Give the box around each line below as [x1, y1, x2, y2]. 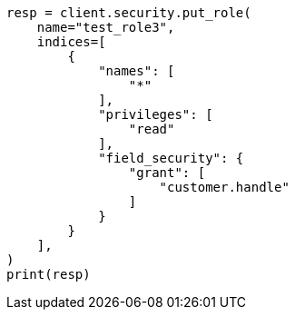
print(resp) [6, 267, 91, 282]
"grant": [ [128, 165, 206, 180]
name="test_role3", [36, 20, 175, 35]
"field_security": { [98, 151, 244, 165]
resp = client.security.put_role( [6, 5, 251, 20]
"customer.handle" [159, 180, 290, 194]
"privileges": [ [98, 107, 213, 122]
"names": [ [98, 64, 175, 78]
